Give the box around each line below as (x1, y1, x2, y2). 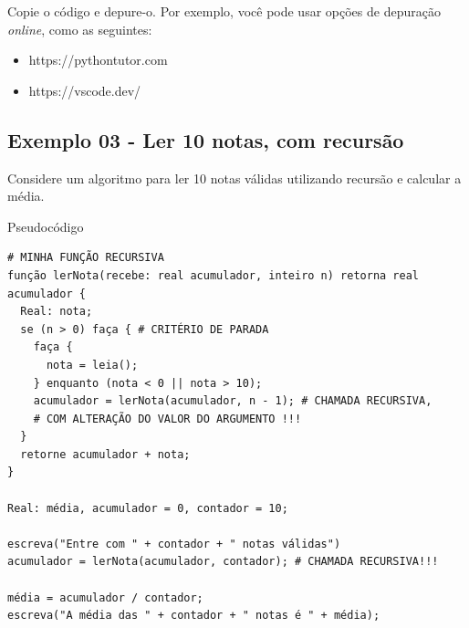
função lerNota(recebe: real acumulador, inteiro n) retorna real (7, 268, 420, 282)
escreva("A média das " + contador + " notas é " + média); (7, 609, 380, 623)
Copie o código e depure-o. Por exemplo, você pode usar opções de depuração (7, 2, 441, 20)
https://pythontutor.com (28, 50, 168, 69)
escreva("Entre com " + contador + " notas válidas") (7, 537, 341, 550)
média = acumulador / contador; (7, 591, 203, 604)
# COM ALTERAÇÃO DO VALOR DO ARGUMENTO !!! (33, 412, 302, 425)
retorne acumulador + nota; (20, 447, 191, 461)
